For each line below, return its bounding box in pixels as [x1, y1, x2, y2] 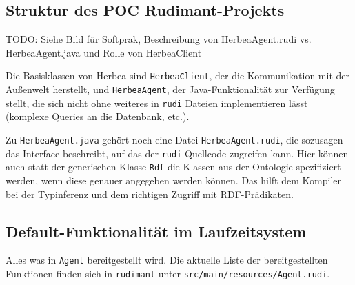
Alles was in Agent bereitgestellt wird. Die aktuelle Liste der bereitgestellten [6, 253, 328, 267]
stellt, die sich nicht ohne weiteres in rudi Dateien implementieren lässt [6, 95, 308, 110]
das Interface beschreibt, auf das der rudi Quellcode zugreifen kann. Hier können [6, 146, 349, 160]
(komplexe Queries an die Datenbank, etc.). [6, 109, 190, 124]
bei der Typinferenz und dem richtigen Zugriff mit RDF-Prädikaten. [6, 186, 294, 201]
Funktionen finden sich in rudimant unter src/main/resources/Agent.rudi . [6, 266, 330, 280]
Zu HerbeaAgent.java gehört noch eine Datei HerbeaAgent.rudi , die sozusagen [6, 132, 343, 146]
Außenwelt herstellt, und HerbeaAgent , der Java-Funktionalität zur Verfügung [6, 82, 335, 97]
